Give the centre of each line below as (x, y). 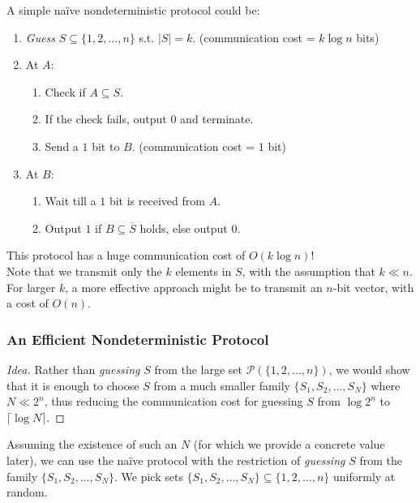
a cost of (28, 303)
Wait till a (71, 201)
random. (27, 492)
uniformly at (364, 476)
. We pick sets (149, 476)
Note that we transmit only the (84, 271)
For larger (31, 287)
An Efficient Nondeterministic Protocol (138, 339)
